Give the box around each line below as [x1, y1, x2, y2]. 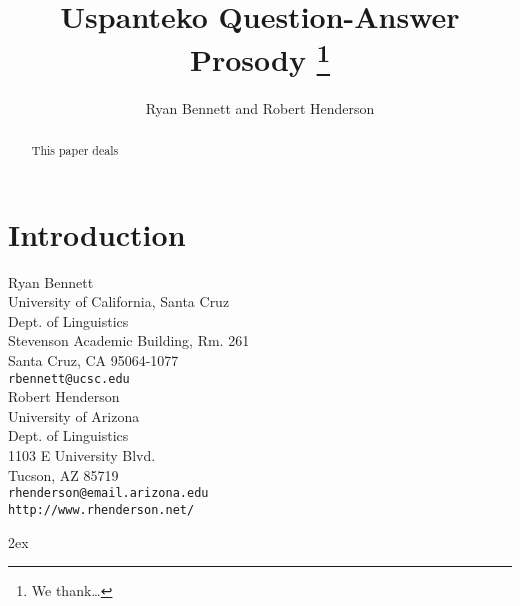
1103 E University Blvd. [8, 445, 156, 466]
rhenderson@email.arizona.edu [8, 486, 209, 501]
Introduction [8, 213, 186, 254]
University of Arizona [8, 405, 140, 426]
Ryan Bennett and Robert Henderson [145, 97, 375, 118]
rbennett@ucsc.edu [8, 371, 130, 386]
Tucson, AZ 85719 [8, 464, 119, 485]
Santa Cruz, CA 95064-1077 [8, 350, 179, 370]
